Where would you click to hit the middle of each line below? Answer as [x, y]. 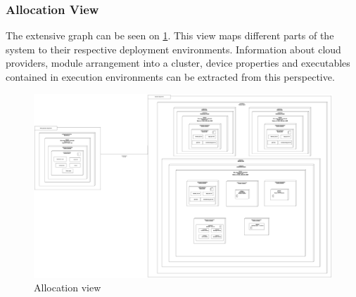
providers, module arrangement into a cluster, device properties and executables [178, 63]
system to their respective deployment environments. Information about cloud [173, 49]
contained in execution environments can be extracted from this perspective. [170, 77]
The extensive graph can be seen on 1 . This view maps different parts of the [170, 35]
